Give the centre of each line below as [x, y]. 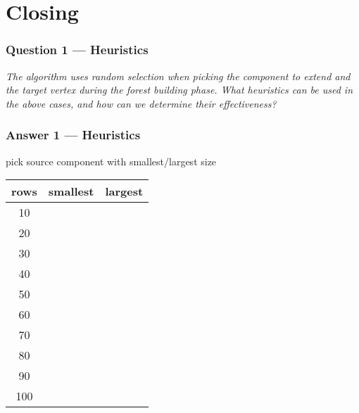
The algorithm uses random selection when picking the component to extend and [178, 76]
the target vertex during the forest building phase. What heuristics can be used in [179, 90]
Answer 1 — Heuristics [73, 135]
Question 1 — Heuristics [77, 50]
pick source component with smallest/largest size [111, 161]
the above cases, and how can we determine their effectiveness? [141, 103]
